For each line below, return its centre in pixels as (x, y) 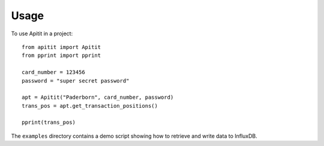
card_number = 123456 (53, 72)
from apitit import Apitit (61, 47)
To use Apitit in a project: (42, 34)
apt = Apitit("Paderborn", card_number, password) (98, 98)
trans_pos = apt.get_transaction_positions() (90, 106)
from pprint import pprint (61, 56)
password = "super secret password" (76, 80)
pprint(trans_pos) (49, 122)
